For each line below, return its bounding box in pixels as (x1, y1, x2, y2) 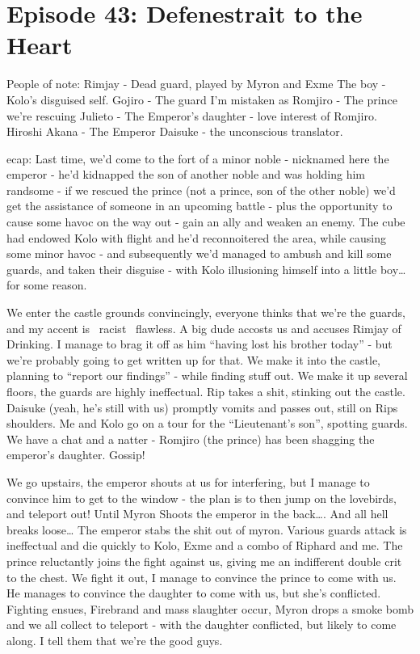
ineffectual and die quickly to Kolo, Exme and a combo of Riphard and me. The (6, 537, 403, 554)
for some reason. (6, 276, 87, 293)
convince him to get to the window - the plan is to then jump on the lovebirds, (6, 489, 397, 506)
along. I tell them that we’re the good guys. (6, 631, 223, 648)
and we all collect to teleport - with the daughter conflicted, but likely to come (6, 616, 397, 633)
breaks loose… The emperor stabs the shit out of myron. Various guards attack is (6, 521, 407, 538)
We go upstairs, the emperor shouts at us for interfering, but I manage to (6, 473, 370, 490)
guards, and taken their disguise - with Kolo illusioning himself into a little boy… (6, 260, 406, 277)
